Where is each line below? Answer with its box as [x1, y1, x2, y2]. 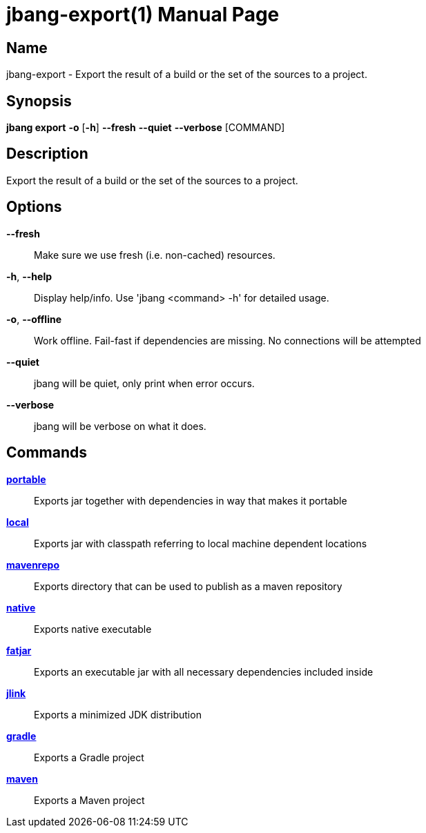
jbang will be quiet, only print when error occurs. [34, 377, 255, 389]
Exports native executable [34, 623, 152, 635]
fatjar [6, 644, 32, 656]
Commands [6, 444, 88, 462]
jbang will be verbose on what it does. [34, 420, 206, 432]
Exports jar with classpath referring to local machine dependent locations [34, 537, 367, 549]
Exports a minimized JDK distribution [34, 708, 202, 721]
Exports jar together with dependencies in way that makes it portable [34, 494, 347, 507]
